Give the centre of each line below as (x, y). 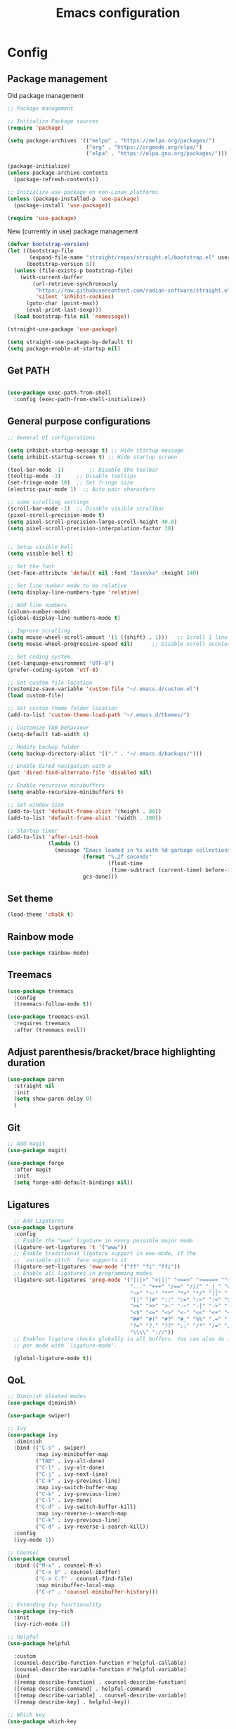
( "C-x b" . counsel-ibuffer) (78, 1572)
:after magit (33, 1169)
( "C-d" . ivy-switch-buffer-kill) (86, 1507)
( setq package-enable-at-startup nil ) (64, 348)
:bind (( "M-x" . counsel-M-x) (58, 1566)
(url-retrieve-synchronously (75, 283)
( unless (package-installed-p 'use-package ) (73, 199)
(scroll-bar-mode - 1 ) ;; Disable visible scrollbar (86, 508)
